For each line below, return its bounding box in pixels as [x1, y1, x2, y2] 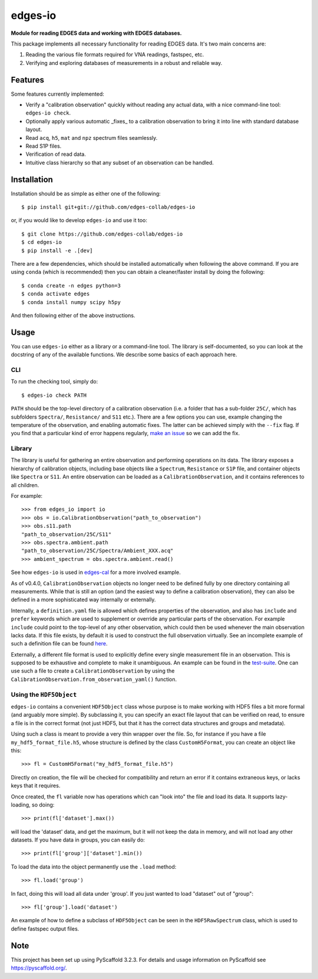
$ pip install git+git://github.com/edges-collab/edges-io [21, 204, 196, 211]
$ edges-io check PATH [21, 391, 87, 399]
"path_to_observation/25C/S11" [21, 531, 112, 537]
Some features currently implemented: [11, 90, 104, 97]
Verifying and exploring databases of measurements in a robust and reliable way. [25, 59, 223, 66]
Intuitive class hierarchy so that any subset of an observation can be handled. [25, 159, 214, 166]
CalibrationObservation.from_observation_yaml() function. [11, 675, 177, 683]
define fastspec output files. [11, 925, 79, 932]
